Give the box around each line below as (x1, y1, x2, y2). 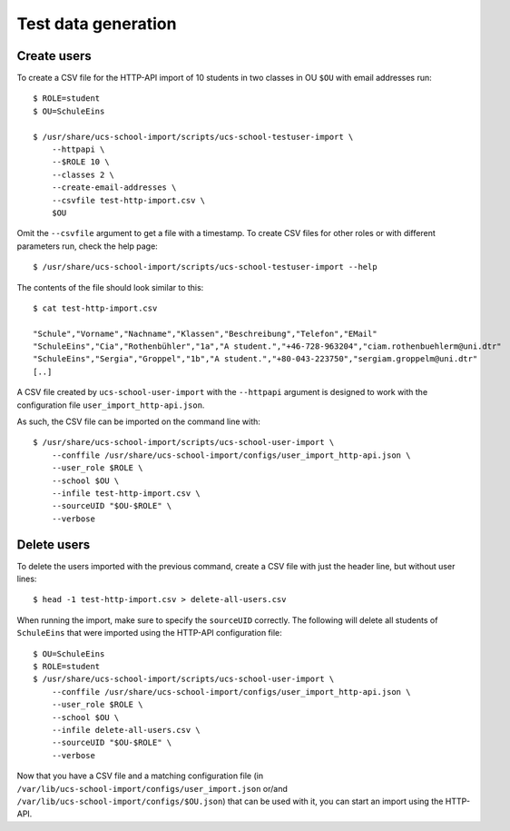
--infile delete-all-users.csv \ (51, 725, 201, 735)
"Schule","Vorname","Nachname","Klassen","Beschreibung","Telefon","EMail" (33, 328, 378, 339)
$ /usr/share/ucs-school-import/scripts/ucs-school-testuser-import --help (33, 262, 378, 272)
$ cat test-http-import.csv (33, 302, 158, 313)
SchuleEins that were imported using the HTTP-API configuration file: (16, 628, 283, 638)
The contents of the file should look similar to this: (16, 282, 204, 292)
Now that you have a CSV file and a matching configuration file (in (16, 770, 263, 781)
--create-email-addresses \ (51, 183, 177, 193)
